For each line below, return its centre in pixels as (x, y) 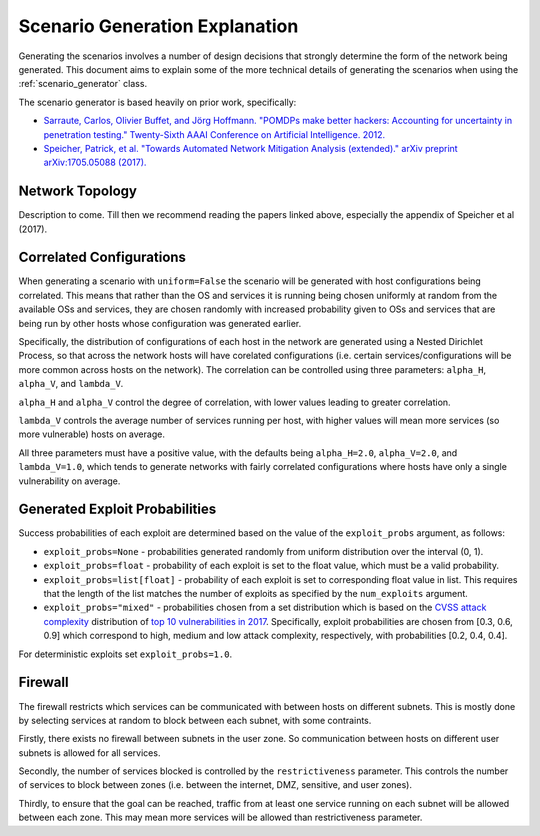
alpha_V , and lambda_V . (71, 384)
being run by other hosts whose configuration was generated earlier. (160, 323)
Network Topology (77, 191)
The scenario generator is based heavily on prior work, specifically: (157, 102)
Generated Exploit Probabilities (117, 509)
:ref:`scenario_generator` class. (83, 84)
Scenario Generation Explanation (158, 26)
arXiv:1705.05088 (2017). (95, 162)
